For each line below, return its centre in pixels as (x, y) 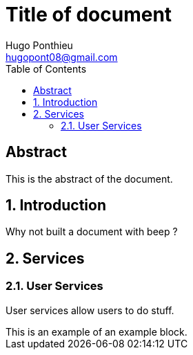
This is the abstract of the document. (89, 179)
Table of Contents (46, 69)
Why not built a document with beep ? (92, 232)
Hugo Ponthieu (39, 45)
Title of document (89, 15)
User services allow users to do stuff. (90, 310)
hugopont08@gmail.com (62, 57)
